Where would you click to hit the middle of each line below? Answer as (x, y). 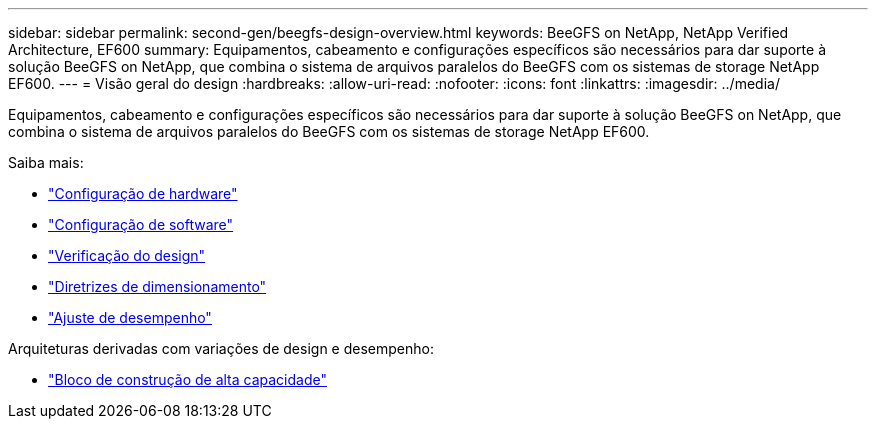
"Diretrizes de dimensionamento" (157, 286)
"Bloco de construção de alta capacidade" (187, 379)
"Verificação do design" (127, 255)
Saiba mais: (46, 162)
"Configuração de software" (141, 224)
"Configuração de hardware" (143, 193)
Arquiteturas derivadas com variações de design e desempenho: (221, 348)
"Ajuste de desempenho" (130, 317)
